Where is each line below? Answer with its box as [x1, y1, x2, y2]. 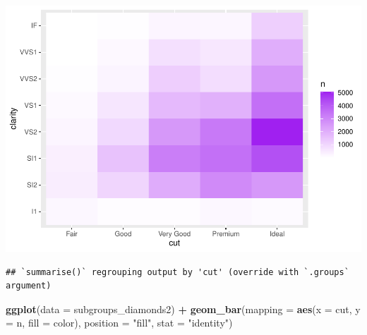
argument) [6, 281, 52, 291]
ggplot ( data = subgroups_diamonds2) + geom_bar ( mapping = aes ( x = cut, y [6, 301, 361, 316]
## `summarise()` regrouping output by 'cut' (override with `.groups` [6, 267, 349, 277]
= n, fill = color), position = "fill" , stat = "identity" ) [6, 315, 233, 330]
